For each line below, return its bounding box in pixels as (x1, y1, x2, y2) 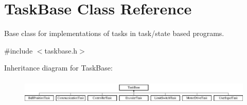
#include (4, 45, 33, 56)
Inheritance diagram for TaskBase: (4, 62, 113, 73)
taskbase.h (44, 45, 78, 56)
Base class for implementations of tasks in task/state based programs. (4, 28, 224, 39)
